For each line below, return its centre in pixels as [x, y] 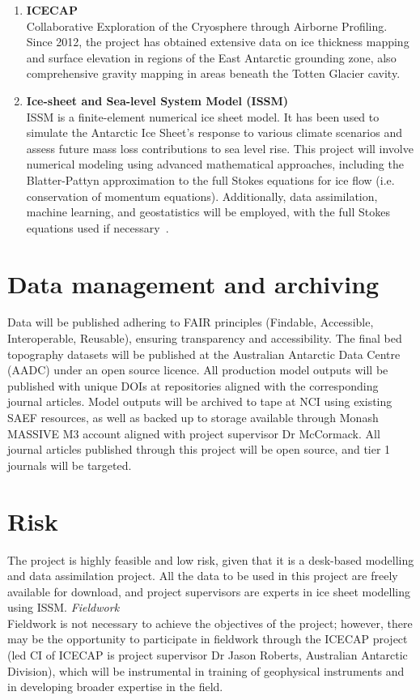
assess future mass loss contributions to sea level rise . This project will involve [220, 148]
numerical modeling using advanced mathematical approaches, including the [215, 164]
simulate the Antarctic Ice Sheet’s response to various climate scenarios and [214, 132]
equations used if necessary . [98, 227]
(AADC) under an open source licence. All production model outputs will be [198, 370]
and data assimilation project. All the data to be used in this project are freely [203, 576]
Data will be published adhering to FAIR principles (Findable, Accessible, [191, 322]
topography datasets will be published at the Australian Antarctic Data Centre [204, 354]
